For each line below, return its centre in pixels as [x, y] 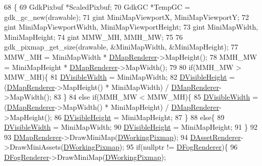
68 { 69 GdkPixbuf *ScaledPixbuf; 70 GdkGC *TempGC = [97, 7]
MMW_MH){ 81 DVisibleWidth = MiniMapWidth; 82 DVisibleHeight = [120, 77]
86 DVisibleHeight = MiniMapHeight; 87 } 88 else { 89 [139, 117]
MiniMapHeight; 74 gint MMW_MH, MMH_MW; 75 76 [93, 37]
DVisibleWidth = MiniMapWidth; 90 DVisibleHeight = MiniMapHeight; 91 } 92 [131, 127]
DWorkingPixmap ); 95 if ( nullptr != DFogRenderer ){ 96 [151, 147]
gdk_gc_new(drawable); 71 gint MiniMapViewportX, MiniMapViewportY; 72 [127, 17]
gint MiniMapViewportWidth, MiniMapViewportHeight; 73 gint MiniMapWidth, [131, 27]
